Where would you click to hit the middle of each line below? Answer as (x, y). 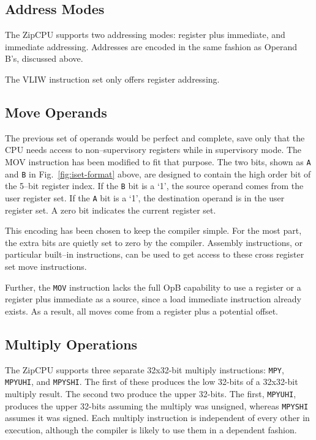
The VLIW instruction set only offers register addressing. (112, 79)
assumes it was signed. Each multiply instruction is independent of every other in (157, 418)
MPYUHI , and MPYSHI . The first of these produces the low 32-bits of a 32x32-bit (152, 382)
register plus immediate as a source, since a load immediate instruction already (153, 299)
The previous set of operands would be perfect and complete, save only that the (155, 137)
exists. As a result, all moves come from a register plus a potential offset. (141, 311)
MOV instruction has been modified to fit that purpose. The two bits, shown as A (158, 161)
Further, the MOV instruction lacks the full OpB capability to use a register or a (153, 287)
